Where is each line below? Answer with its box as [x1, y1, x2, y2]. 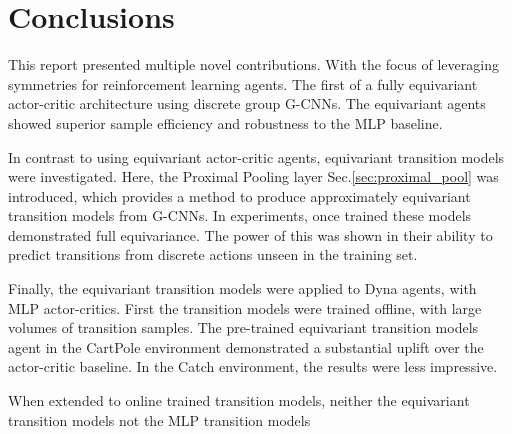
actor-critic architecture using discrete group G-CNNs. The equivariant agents [8, 93, 486, 114]
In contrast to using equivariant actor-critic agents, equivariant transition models [8, 146, 505, 167]
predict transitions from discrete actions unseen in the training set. [8, 244, 418, 265]
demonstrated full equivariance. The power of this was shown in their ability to [8, 224, 493, 245]
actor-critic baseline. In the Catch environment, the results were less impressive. [8, 356, 498, 377]
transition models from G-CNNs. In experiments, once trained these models [8, 205, 472, 226]
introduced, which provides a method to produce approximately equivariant [8, 185, 471, 206]
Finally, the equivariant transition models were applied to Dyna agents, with [8, 278, 477, 299]
